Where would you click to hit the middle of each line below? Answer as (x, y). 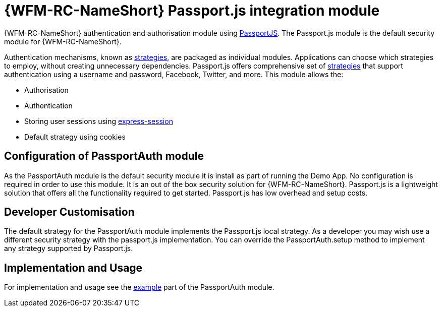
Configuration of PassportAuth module (104, 156)
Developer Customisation (69, 212)
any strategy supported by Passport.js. (69, 248)
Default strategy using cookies (75, 137)
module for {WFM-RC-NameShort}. (63, 41)
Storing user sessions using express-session (99, 121)
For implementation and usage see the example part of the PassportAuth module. (139, 287)
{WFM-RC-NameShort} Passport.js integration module (192, 11)
